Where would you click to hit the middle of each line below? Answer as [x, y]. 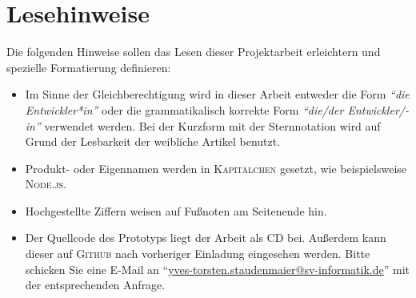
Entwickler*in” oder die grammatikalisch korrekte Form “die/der [184, 109]
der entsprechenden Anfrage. [95, 285]
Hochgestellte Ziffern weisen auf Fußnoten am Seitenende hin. [176, 210]
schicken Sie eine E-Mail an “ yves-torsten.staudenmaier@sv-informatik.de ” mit [217, 269]
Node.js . [46, 184]
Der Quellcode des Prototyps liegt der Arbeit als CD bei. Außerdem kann [206, 238]
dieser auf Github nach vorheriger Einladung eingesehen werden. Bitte [198, 254]
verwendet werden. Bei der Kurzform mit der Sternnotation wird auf [212, 125]
